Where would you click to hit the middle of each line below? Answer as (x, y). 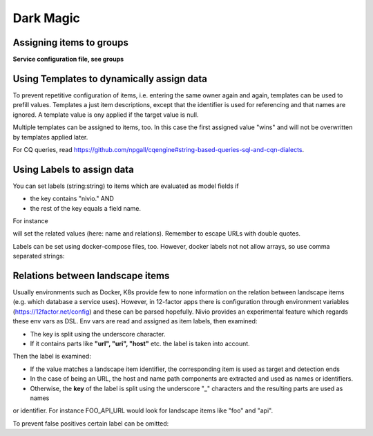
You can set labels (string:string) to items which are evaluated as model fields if (126, 186)
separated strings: (39, 256)
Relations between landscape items (91, 275)
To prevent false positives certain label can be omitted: (91, 423)
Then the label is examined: (52, 357)
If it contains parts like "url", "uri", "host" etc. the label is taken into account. (140, 344)
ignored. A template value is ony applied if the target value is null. (106, 115)
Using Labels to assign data (73, 169)
